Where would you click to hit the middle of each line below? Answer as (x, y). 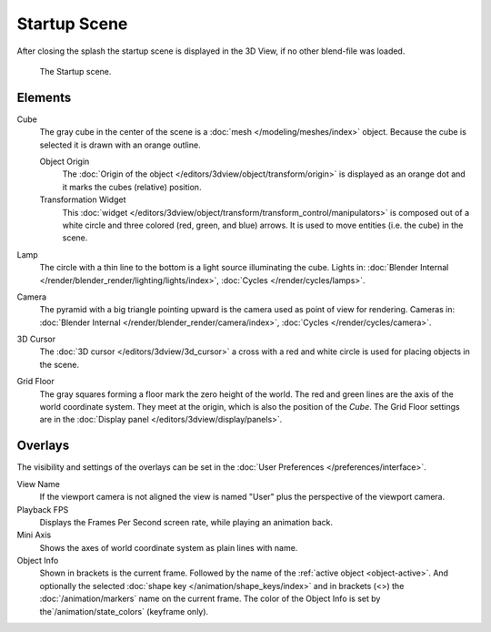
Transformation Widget (83, 199)
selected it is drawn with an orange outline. (120, 145)
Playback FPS (43, 509)
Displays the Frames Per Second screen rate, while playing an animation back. (186, 522)
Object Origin (65, 162)
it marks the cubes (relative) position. (132, 187)
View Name (39, 484)
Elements (44, 97)
